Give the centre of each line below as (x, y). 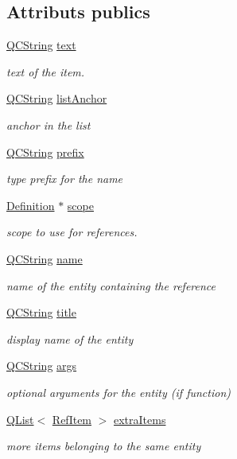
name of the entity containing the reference (111, 285)
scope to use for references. (72, 232)
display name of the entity (70, 338)
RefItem (72, 419)
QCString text (41, 45)
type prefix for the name (65, 179)
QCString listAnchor (57, 98)
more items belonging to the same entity (104, 446)
